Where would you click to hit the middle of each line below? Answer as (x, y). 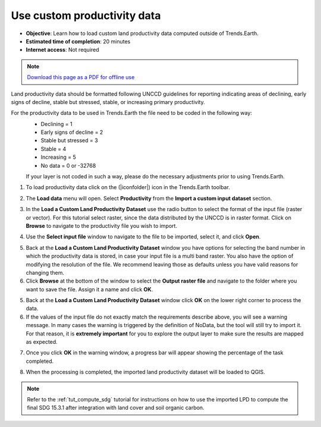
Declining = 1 (56, 124)
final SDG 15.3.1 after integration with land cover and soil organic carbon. (116, 408)
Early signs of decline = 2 (72, 132)
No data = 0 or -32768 (68, 165)
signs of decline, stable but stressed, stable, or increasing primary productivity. (108, 102)
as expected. (42, 342)
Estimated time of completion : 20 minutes (78, 41)
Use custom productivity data (86, 15)
